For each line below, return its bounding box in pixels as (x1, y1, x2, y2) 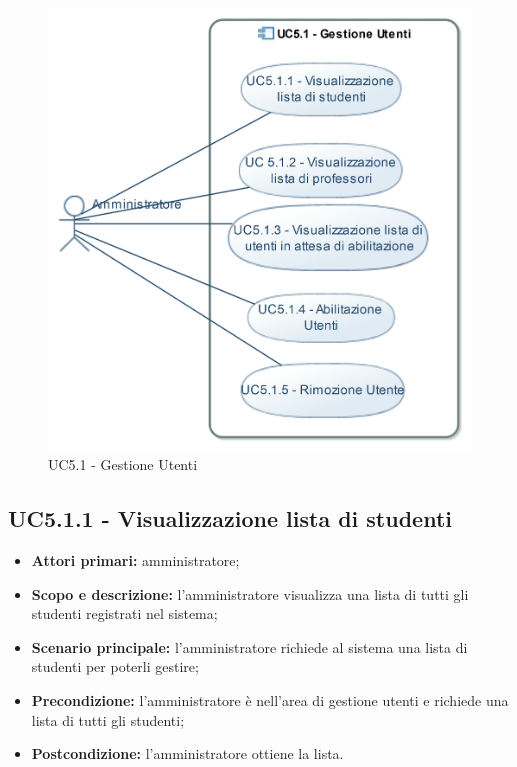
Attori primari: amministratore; (31, 549, 240, 570)
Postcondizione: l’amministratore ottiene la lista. (31, 743, 344, 764)
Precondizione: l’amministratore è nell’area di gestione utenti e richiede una (31, 689, 509, 710)
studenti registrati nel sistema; (31, 603, 218, 624)
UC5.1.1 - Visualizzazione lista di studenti (8, 503, 452, 534)
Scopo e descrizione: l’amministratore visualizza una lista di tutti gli (31, 583, 469, 604)
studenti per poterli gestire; (31, 656, 199, 677)
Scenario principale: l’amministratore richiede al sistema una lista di (31, 636, 468, 657)
